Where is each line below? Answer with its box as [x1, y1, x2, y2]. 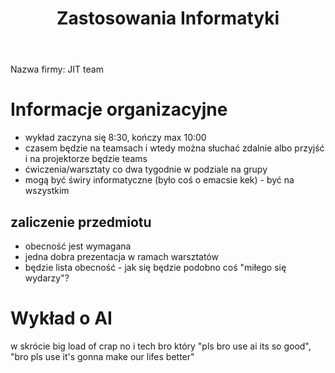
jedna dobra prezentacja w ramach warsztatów [24, 250, 219, 262]
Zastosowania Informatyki [56, 7, 280, 30]
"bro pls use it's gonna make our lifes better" [10, 350, 195, 362]
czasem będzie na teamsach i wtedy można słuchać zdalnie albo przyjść [24, 142, 325, 154]
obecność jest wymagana [24, 240, 132, 252]
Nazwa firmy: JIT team [10, 63, 104, 76]
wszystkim [24, 185, 70, 197]
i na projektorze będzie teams [24, 153, 148, 165]
